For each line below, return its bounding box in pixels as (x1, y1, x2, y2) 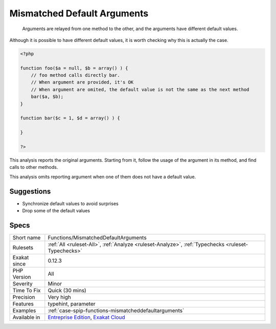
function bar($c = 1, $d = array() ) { (20, 115, 120, 121)
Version (12, 273, 31, 280)
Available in (12, 314, 40, 321)
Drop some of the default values (22, 208, 90, 214)
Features (12, 300, 34, 307)
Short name (12, 234, 41, 241)
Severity (12, 280, 33, 287)
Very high (48, 293, 71, 300)
